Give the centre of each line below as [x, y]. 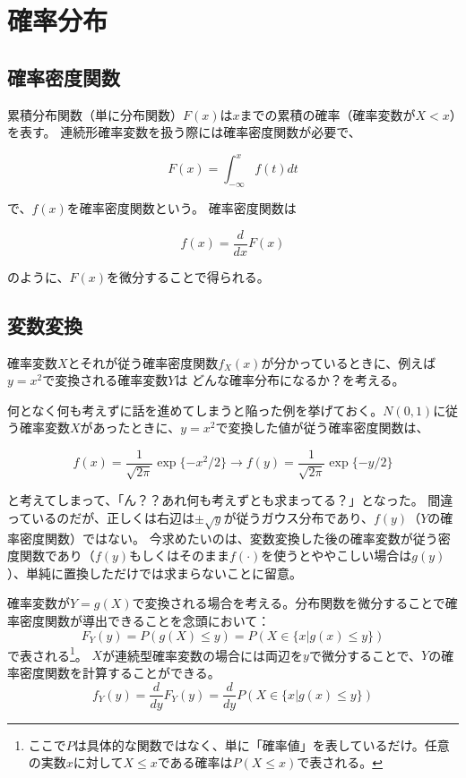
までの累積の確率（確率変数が [328, 114]
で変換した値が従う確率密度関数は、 [322, 427]
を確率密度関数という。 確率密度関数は [181, 208]
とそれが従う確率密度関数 [143, 362]
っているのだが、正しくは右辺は [101, 517]
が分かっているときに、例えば [349, 362]
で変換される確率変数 [105, 380]
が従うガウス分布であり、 [298, 517]
